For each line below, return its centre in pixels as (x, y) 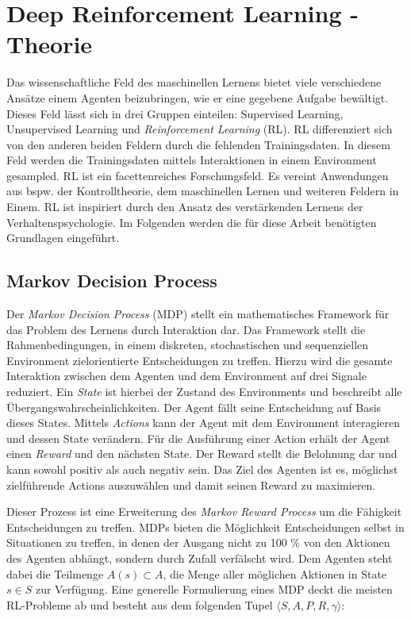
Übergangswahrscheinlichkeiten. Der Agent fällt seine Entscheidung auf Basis (194, 407)
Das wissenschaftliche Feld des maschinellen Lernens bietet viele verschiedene (194, 82)
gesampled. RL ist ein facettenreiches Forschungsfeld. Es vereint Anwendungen (198, 175)
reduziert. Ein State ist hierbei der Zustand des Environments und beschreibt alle (204, 392)
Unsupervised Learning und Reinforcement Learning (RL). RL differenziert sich (200, 129)
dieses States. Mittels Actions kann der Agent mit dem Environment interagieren (204, 423)
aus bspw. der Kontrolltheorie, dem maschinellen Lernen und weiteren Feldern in (203, 191)
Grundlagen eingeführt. (63, 238)
